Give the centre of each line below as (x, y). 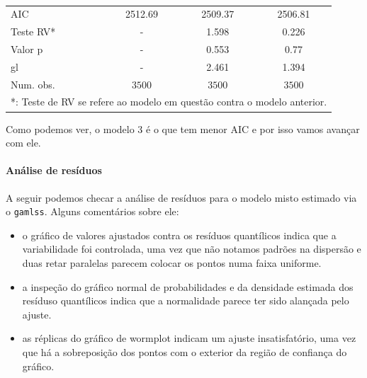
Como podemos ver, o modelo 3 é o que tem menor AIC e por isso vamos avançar (183, 128)
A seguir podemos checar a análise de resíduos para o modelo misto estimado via (181, 197)
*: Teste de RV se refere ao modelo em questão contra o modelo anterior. (169, 102)
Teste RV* (33, 31)
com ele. (23, 143)
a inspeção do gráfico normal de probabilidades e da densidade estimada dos (188, 286)
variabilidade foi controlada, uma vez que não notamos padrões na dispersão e (192, 249)
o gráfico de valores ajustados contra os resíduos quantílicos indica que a (179, 235)
